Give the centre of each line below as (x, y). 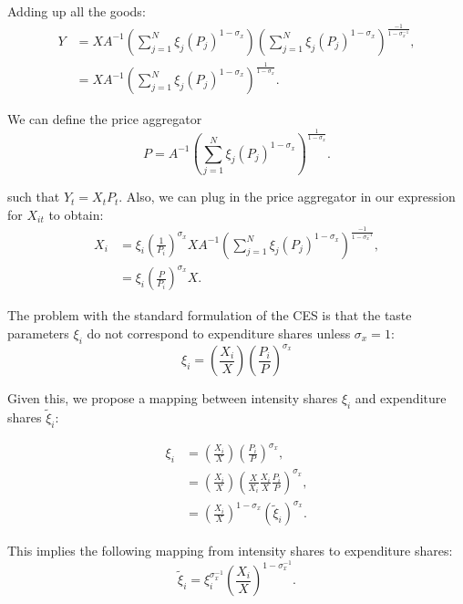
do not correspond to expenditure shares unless (219, 333)
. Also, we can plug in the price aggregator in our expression (287, 197)
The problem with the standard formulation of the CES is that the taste (210, 315)
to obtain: (76, 214)
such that (34, 197)
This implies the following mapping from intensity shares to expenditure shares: (230, 551)
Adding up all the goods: (77, 11)
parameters (38, 333)
